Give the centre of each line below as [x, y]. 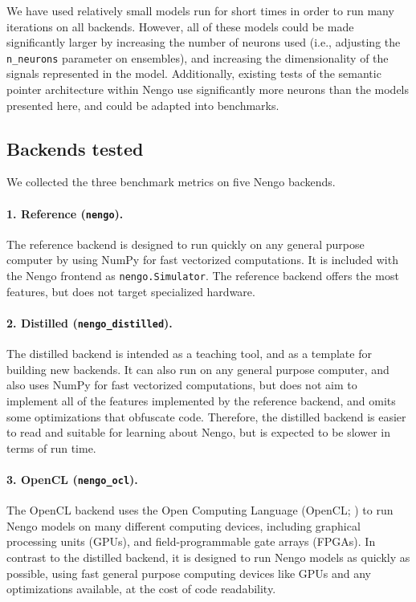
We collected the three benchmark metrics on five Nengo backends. [171, 182]
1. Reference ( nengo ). [65, 213]
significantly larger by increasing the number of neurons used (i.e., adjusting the [204, 42]
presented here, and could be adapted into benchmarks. [143, 105]
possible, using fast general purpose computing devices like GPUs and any [189, 573]
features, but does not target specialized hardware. [131, 291]
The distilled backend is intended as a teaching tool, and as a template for [189, 354]
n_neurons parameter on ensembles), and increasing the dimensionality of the [198, 57]
